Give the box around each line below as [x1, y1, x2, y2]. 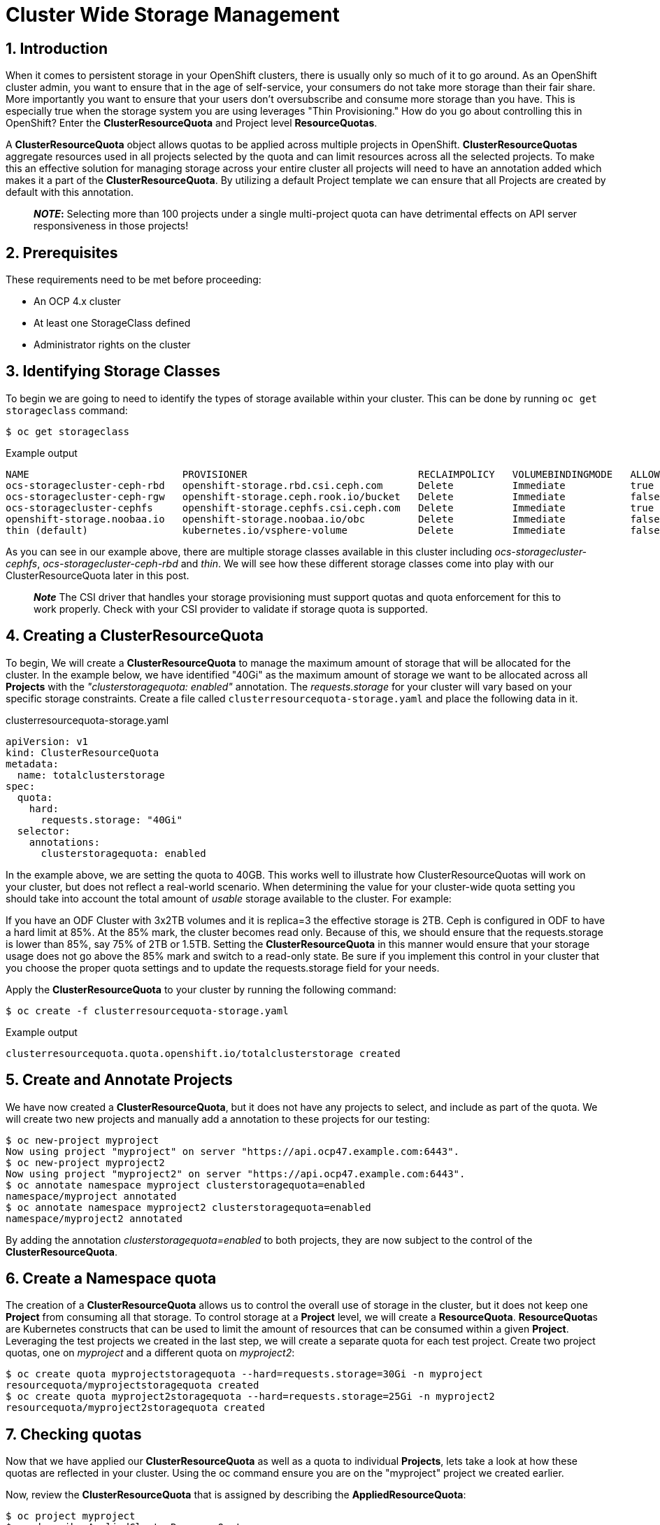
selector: [17, 825, 71, 837]
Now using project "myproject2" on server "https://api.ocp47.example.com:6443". [6, 1168, 466, 1179]
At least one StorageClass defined [34, 317, 191, 329]
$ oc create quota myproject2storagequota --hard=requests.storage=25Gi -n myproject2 [6, 1391, 495, 1403]
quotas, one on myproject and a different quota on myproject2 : [6, 1347, 295, 1359]
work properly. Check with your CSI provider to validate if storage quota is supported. [34, 602, 428, 615]
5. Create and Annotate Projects [6, 1071, 233, 1089]
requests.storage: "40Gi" [41, 814, 182, 825]
